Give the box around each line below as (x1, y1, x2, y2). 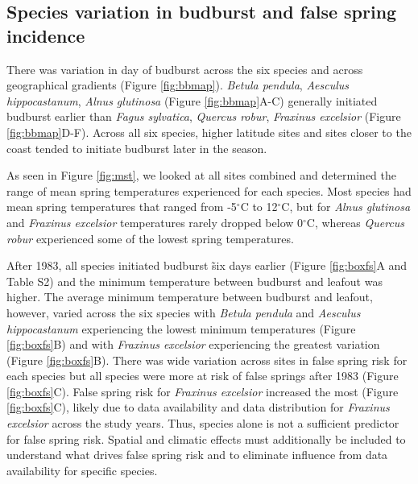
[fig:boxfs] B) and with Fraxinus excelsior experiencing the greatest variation (6, 336, 380, 353)
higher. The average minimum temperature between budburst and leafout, (6, 288, 373, 305)
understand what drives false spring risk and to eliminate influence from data (6, 446, 388, 463)
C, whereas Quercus (306, 213, 405, 230)
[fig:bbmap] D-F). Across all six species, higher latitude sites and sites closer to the (6, 123, 412, 140)
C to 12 (240, 198, 278, 215)
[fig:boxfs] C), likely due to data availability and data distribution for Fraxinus (6, 399, 390, 416)
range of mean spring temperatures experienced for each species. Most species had (6, 182, 412, 199)
